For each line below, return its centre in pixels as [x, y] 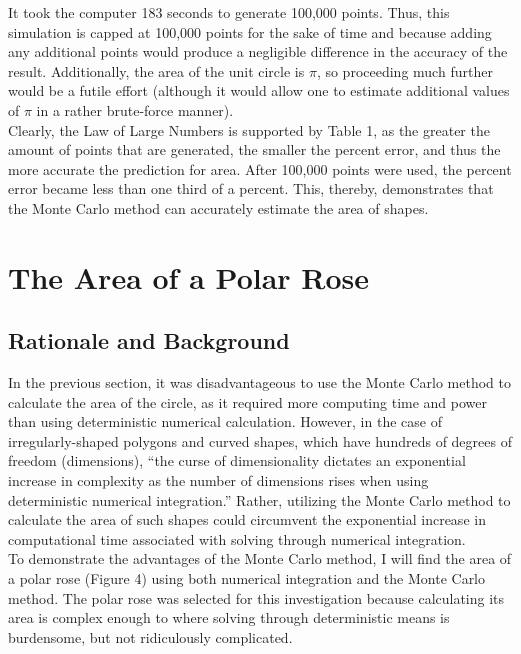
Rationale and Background [149, 340]
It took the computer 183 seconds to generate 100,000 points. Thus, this [229, 12]
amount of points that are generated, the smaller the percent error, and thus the [254, 149]
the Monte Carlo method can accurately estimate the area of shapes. [218, 207]
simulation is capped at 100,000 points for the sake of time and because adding [250, 31]
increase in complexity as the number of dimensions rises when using [218, 480]
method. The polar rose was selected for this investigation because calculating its [256, 597]
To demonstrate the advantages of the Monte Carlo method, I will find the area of [260, 558]
